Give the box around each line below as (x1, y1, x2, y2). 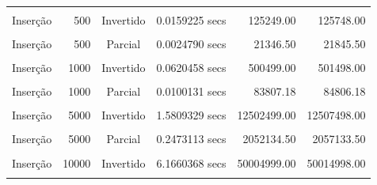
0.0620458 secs (156, 59, 227, 76)
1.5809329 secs (156, 107, 227, 123)
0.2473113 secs (156, 130, 227, 147)
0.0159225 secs (156, 12, 227, 28)
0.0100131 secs (156, 83, 227, 100)
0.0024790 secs (156, 36, 227, 52)
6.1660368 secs (156, 154, 227, 171)
